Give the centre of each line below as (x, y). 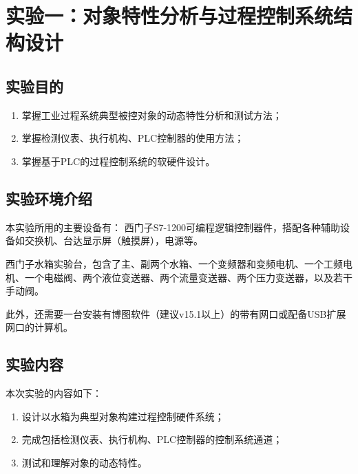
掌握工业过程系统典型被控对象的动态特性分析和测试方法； (152, 115)
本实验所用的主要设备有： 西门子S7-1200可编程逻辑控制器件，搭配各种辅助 (173, 227)
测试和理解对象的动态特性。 (84, 462)
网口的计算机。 (39, 327)
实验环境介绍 (49, 198)
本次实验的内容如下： (54, 393)
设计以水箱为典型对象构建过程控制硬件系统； (123, 416)
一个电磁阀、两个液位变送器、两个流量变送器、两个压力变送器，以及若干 (188, 277)
